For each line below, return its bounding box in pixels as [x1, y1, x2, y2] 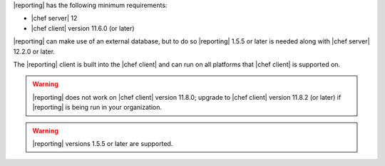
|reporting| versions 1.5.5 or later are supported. [32, 139, 173, 147]
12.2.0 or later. [13, 47, 56, 56]
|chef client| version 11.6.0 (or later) [31, 24, 135, 32]
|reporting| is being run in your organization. [32, 103, 163, 112]
